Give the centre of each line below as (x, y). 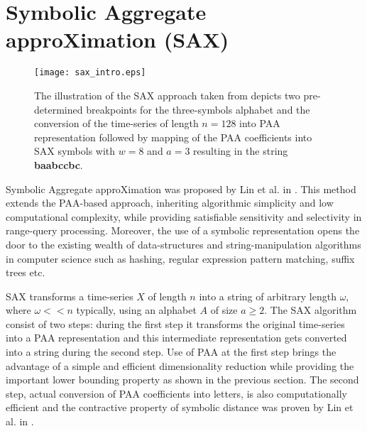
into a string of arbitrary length (268, 296)
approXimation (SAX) (117, 39)
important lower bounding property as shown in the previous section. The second (182, 380)
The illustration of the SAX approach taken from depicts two (167, 95)
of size (224, 310)
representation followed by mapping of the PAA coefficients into (173, 137)
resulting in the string (241, 151)
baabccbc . (59, 164)
